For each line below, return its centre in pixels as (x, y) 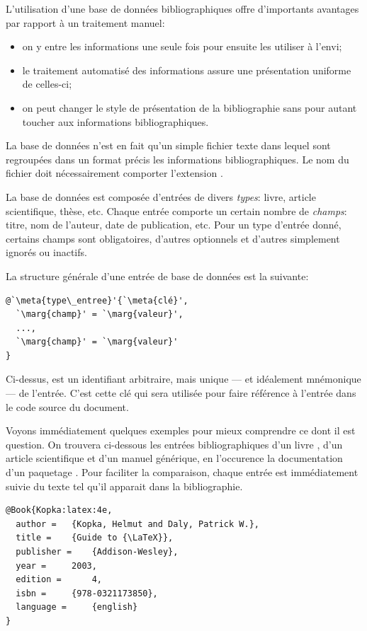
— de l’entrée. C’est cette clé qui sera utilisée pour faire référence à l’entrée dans (181, 393)
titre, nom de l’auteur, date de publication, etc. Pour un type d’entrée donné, (174, 225)
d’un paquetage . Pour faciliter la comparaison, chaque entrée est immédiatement (182, 472)
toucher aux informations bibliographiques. (115, 121)
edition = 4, (59, 580)
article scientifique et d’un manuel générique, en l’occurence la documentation (174, 458)
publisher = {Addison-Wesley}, (97, 552)
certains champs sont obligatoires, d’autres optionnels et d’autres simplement (173, 238)
